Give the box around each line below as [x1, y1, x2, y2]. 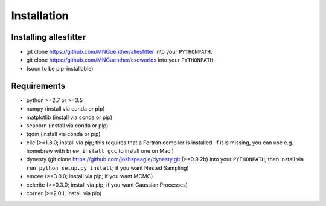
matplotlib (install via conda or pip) [26, 114, 113, 121]
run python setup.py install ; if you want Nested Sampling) [26, 164, 190, 172]
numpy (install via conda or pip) [26, 105, 105, 112]
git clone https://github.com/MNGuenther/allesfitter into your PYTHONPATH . [26, 48, 213, 56]
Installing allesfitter [11, 32, 86, 42]
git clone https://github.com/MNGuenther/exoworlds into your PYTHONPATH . [26, 56, 215, 63]
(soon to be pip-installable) [26, 65, 94, 72]
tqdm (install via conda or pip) [26, 130, 101, 138]
